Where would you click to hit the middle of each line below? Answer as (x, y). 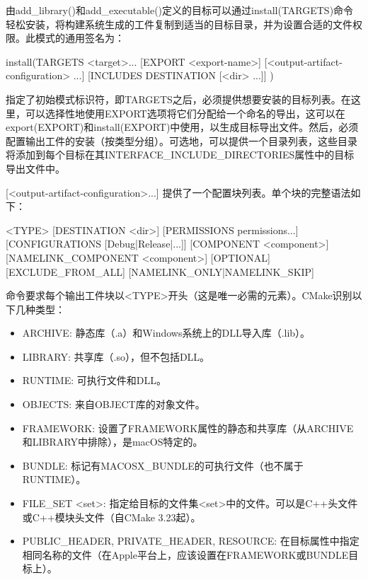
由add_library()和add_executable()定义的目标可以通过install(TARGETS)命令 (180, 10)
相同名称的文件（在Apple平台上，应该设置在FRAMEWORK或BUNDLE (185, 554)
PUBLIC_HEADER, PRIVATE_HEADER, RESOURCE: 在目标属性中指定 (191, 541)
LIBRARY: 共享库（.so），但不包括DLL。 (116, 356)
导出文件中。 (35, 168)
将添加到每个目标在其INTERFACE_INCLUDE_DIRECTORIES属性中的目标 (180, 155)
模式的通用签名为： (80, 38)
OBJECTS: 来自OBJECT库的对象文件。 (114, 404)
